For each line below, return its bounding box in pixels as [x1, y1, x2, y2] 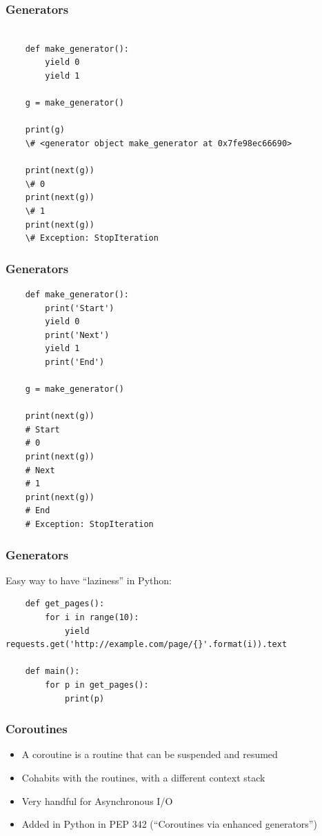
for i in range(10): [45, 613, 139, 623]
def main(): [25, 666, 80, 677]
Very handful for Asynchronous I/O [21, 793, 173, 808]
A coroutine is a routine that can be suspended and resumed [21, 747, 278, 762]
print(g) [25, 125, 65, 135]
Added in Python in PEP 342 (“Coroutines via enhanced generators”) [21, 817, 317, 831]
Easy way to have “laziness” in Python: [6, 573, 172, 587]
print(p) [64, 693, 105, 704]
